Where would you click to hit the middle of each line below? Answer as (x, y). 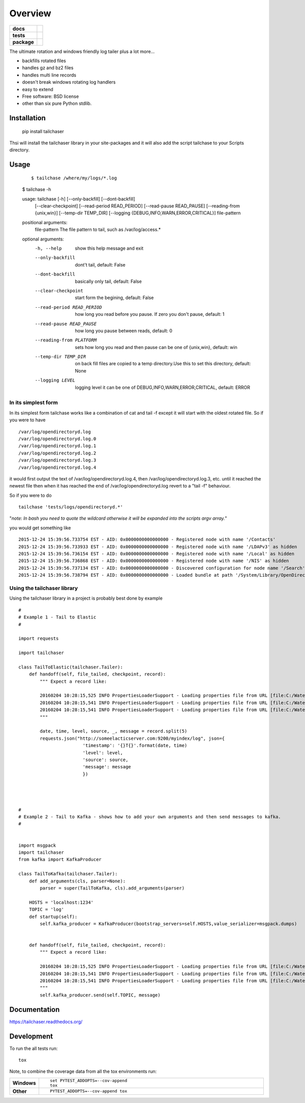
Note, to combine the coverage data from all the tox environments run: (83, 1071)
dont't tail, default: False (100, 264)
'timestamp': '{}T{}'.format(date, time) (135, 746)
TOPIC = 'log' (47, 910)
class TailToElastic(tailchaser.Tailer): (71, 667)
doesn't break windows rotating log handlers (69, 82)
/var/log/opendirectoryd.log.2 (57, 453)
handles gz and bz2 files (48, 68)
